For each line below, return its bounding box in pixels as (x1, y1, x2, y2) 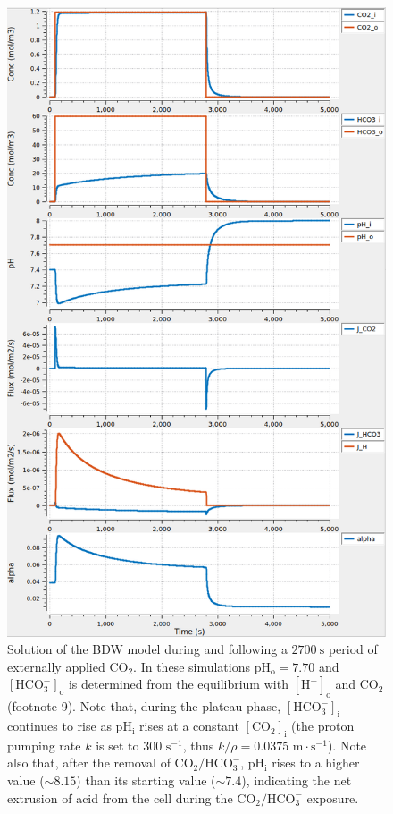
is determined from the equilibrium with (68, 674, 288, 693)
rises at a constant (139, 716, 239, 735)
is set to (96, 735, 139, 754)
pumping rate (7, 735, 81, 754)
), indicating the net (241, 771, 352, 790)
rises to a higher (272, 753, 360, 772)
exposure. (306, 788, 359, 807)
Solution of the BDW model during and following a (7, 640, 288, 658)
